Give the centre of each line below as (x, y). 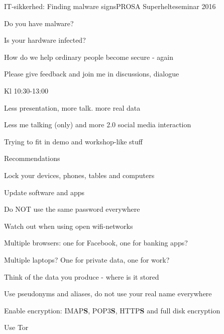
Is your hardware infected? (45, 40)
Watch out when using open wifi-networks (69, 226)
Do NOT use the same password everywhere (72, 209)
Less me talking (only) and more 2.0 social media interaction (98, 124)
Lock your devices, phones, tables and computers (79, 175)
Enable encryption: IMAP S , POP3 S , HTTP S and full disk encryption (112, 310)
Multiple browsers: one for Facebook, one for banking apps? (96, 243)
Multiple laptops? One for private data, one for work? (87, 259)
